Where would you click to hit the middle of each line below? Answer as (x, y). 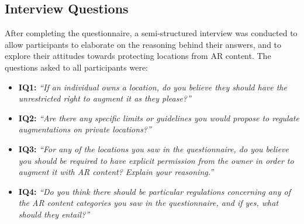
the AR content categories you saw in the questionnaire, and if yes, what (148, 203)
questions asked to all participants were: (76, 67)
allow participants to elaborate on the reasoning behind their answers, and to (143, 44)
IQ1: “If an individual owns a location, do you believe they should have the (153, 87)
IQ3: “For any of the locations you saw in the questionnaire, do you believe (153, 148)
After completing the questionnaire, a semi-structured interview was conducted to (151, 33)
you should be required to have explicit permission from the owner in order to (156, 160)
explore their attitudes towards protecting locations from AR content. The (138, 56)
